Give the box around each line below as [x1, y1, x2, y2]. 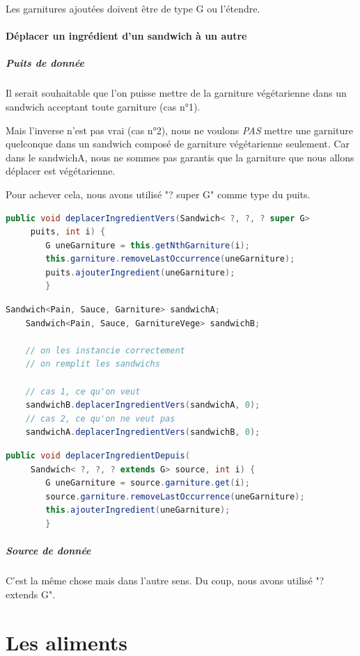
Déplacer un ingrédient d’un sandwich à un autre [6, 29, 247, 43]
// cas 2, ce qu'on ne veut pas [25, 413, 175, 424]
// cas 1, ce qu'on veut [25, 386, 141, 397]
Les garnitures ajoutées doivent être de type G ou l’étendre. [6, 1, 260, 15]
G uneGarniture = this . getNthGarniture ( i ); [45, 240, 250, 250]
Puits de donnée [6, 56, 85, 70]
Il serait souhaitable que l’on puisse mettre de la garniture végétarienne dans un [6, 86, 347, 100]
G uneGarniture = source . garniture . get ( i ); [45, 478, 250, 488]
